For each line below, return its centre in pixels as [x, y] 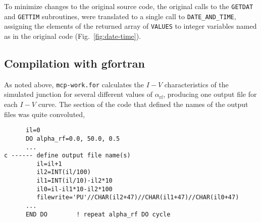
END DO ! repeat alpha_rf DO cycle [98, 214]
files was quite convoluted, [44, 114]
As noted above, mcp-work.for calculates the [74, 84]
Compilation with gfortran [74, 63]
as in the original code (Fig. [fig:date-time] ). [73, 36]
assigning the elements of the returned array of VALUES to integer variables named [130, 26]
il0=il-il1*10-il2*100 [74, 189]
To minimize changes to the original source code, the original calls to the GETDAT [129, 6]
